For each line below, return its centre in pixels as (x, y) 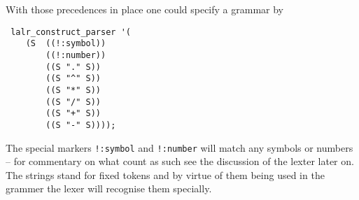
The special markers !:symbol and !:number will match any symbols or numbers (179, 147)
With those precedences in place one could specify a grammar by (145, 9)
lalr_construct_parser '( (71, 32)
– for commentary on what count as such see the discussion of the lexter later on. (180, 161)
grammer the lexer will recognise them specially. (109, 188)
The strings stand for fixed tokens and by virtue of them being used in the (165, 174)
